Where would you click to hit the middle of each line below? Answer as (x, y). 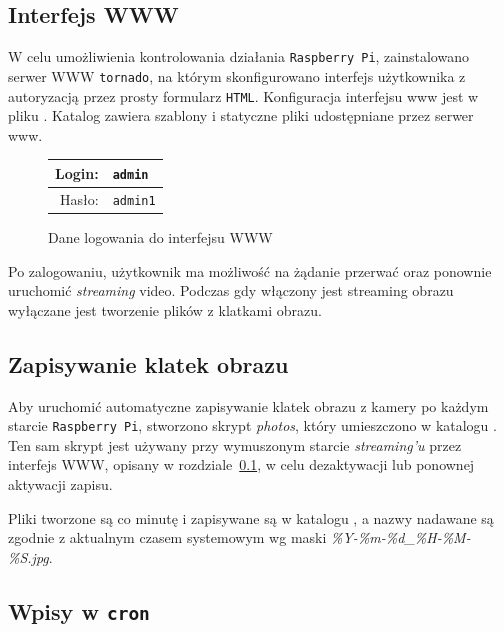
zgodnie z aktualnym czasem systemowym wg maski (167, 537)
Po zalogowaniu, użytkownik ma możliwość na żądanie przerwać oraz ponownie (250, 270)
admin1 (134, 200)
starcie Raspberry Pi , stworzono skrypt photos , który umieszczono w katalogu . (252, 425)
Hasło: (79, 198)
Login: (77, 172)
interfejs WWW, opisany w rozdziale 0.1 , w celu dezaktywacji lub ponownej (241, 464)
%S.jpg (28, 556)
